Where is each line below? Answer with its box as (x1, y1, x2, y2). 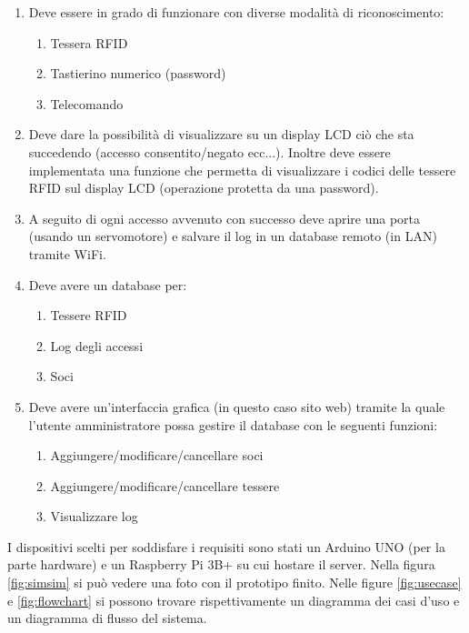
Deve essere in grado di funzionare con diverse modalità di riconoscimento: (28, 3, 444, 21)
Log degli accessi (50, 336, 144, 355)
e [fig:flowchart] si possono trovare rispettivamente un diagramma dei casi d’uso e (7, 590, 460, 609)
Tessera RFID (50, 33, 128, 52)
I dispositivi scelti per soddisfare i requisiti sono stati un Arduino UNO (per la (7, 537, 445, 556)
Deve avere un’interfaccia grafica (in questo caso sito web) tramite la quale (28, 397, 445, 416)
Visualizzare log (50, 507, 138, 526)
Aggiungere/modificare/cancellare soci (50, 446, 264, 465)
